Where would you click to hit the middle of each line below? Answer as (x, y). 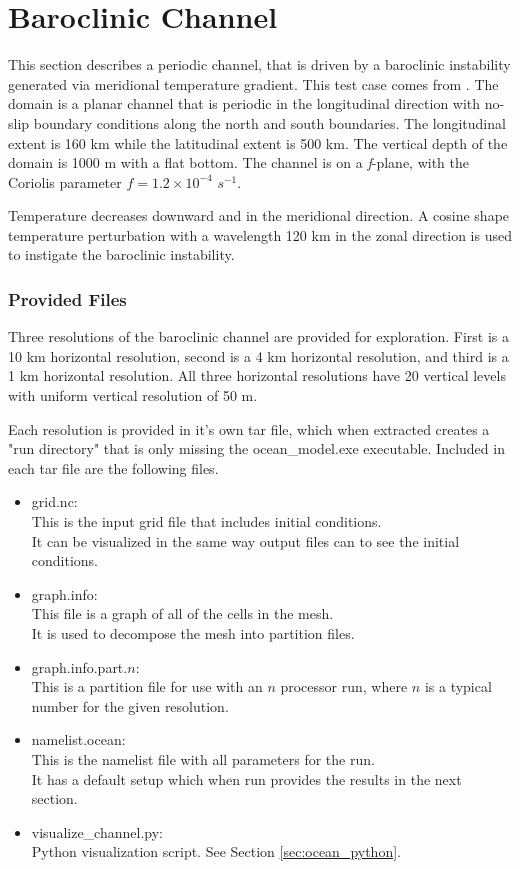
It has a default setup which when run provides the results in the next (246, 778)
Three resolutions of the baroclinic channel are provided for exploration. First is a (258, 336)
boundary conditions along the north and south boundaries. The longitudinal (269, 122)
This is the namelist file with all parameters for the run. (203, 758)
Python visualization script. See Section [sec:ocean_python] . (216, 851)
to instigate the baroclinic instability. (121, 254)
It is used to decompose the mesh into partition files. (193, 633)
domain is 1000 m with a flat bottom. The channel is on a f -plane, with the (239, 162)
